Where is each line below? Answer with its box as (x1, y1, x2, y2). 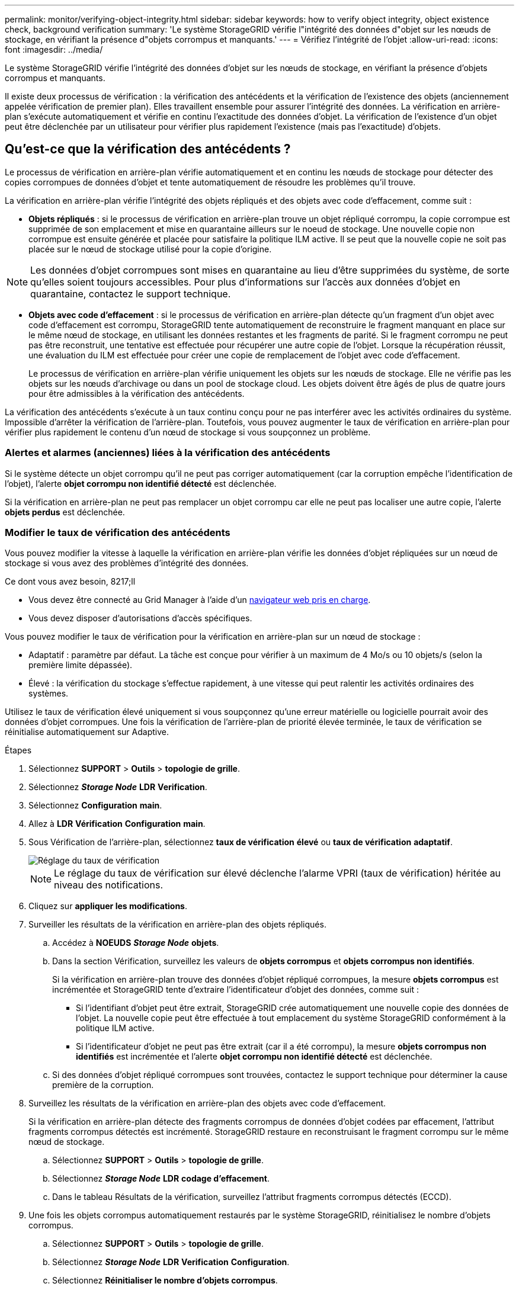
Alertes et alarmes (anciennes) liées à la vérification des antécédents (5, 447, 331, 459)
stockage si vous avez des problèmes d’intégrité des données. (5, 558, 249, 569)
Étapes (5, 745, 32, 756)
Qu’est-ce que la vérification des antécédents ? (5, 142, 291, 157)
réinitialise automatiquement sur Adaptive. (5, 727, 169, 737)
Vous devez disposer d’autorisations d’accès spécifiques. (28, 613, 252, 624)
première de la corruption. (52, 1080, 154, 1090)
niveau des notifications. (54, 879, 164, 891)
